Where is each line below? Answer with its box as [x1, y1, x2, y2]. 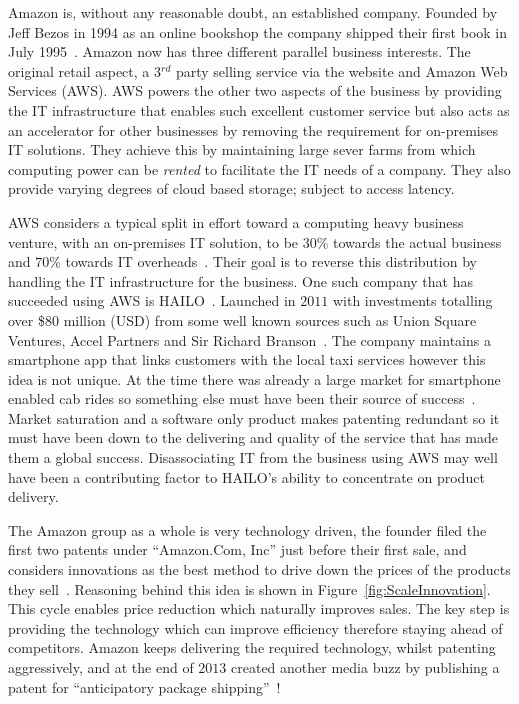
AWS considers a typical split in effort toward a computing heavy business [8, 211, 464, 232]
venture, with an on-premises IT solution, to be [8, 231, 299, 252]
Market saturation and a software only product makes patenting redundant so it [8, 407, 500, 428]
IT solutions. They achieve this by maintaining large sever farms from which [8, 139, 476, 160]
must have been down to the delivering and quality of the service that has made [8, 427, 498, 448]
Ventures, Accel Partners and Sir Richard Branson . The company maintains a [8, 329, 491, 350]
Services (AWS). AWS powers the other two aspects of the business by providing [8, 80, 502, 101]
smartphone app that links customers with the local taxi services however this [8, 349, 486, 370]
